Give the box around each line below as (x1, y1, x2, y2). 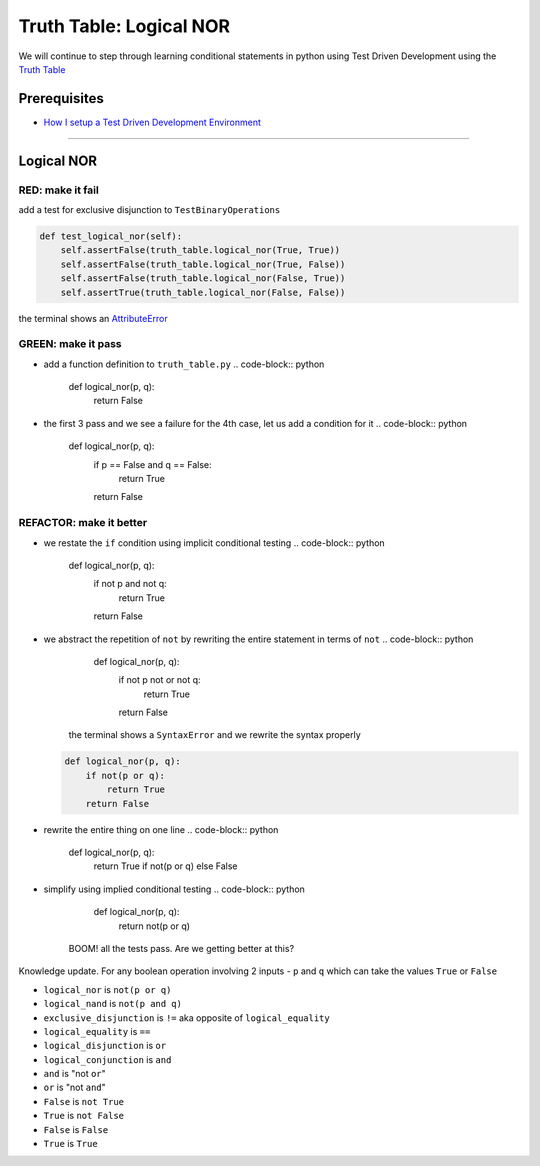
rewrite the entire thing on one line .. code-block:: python (43, 823, 279, 835)
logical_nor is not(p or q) (43, 983, 172, 995)
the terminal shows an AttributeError (18, 312, 169, 324)
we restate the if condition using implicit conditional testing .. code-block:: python (43, 536, 385, 549)
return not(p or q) (118, 920, 190, 932)
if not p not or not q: (118, 674, 201, 686)
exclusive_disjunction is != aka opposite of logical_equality (43, 1011, 330, 1024)
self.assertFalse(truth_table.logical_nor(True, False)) (60, 258, 346, 270)
